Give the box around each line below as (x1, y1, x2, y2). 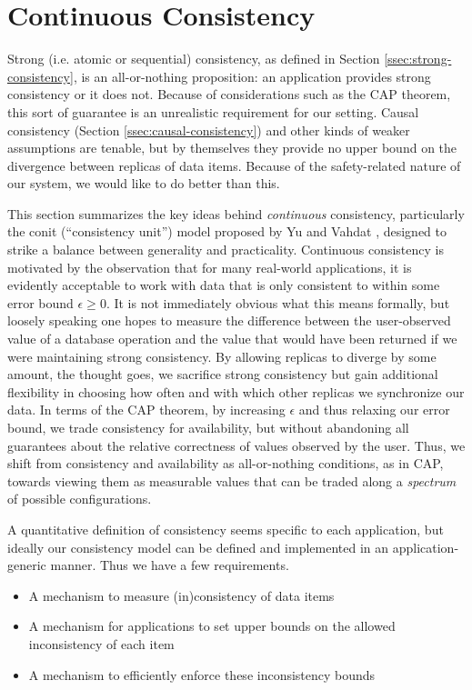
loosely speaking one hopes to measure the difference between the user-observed (7, 311, 451, 330)
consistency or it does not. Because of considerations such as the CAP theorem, (7, 85, 451, 104)
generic (7, 555, 46, 575)
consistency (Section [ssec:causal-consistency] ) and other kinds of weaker (7, 120, 410, 139)
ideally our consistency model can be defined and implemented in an (7, 537, 389, 556)
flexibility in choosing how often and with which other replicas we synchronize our (7, 382, 465, 401)
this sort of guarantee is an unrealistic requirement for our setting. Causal (7, 102, 419, 121)
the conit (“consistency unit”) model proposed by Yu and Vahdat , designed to (7, 222, 447, 241)
